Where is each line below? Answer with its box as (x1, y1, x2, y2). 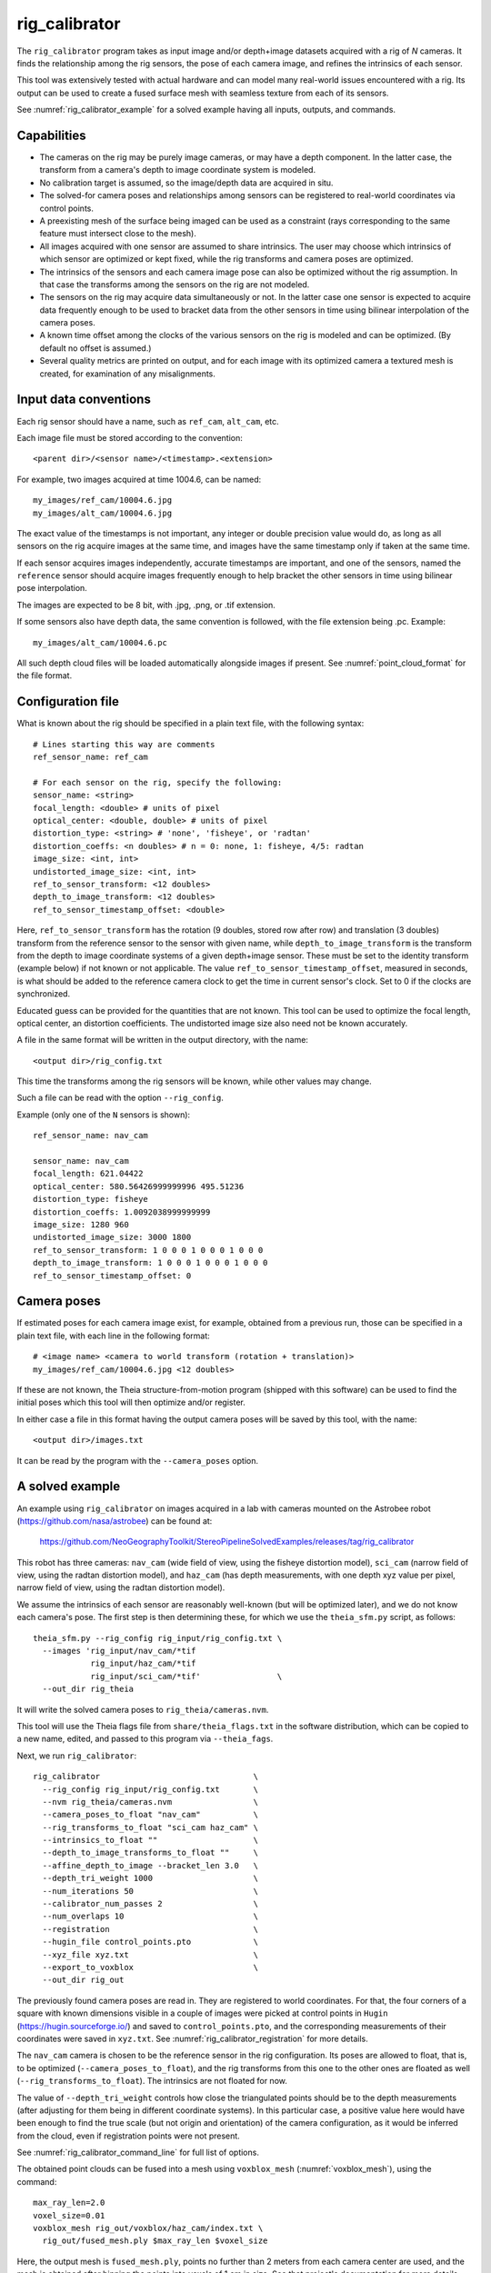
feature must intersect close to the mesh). (39, 228, 197, 239)
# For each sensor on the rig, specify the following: (33, 777, 283, 787)
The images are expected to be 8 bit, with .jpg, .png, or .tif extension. (16, 599, 276, 610)
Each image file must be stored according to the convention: (16, 432, 243, 443)
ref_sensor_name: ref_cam (33, 752, 149, 763)
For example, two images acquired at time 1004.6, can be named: (16, 474, 262, 485)
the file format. (16, 670, 73, 681)
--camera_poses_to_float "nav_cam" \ (42, 1809, 259, 1820)
